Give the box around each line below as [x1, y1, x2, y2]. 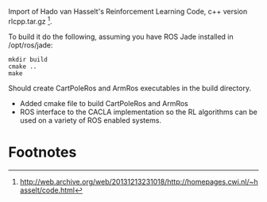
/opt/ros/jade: [8, 40, 53, 50]
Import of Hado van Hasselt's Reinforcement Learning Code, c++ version [8, 7, 248, 16]
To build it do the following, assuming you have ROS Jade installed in [8, 32, 234, 41]
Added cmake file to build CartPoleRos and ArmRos [19, 98, 188, 108]
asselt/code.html [19, 185, 75, 195]
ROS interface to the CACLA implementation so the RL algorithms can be [19, 107, 258, 116]
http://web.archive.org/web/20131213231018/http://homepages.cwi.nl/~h [19, 177, 258, 186]
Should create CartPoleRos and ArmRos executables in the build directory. [8, 83, 252, 93]
